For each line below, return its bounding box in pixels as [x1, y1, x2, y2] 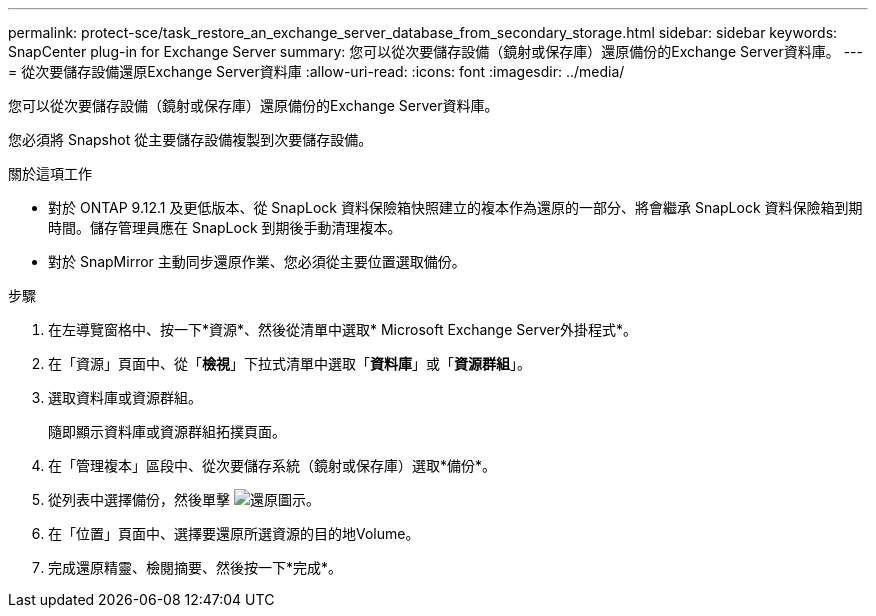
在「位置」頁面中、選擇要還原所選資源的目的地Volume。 [48, 525, 420, 542]
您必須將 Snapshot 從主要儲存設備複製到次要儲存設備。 [8, 131, 373, 148]
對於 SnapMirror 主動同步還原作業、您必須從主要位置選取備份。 [48, 253, 466, 270]
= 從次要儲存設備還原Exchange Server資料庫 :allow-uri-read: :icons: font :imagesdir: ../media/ [8, 63, 625, 80]
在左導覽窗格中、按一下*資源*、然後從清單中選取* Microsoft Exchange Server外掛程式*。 [48, 321, 637, 338]
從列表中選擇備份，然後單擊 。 [48, 491, 320, 508]
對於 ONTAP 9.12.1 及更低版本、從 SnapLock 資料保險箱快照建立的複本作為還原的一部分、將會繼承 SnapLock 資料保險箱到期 [48, 199, 863, 216]
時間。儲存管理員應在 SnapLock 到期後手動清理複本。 [48, 219, 402, 236]
